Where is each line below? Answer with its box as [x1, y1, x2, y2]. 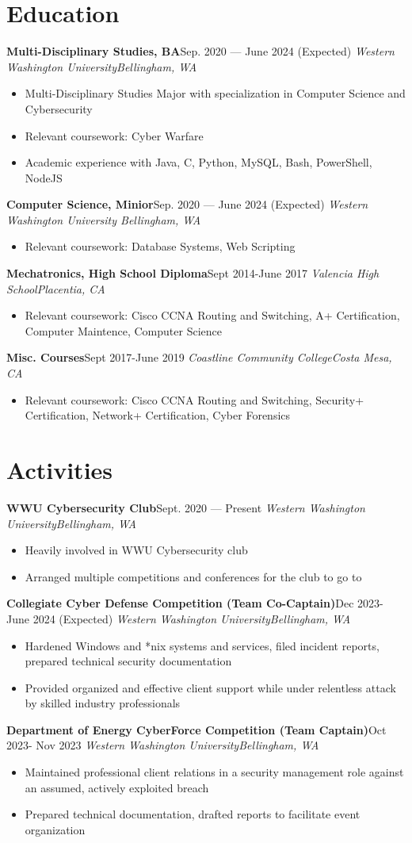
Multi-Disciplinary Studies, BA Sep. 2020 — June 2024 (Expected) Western [6, 43, 395, 59]
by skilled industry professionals [25, 695, 181, 711]
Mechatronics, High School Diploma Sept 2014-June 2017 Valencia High [6, 265, 380, 282]
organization [25, 821, 86, 837]
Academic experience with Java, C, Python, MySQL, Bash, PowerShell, [25, 154, 372, 171]
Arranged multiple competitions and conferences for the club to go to [25, 568, 362, 584]
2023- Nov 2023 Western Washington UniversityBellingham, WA [6, 737, 319, 753]
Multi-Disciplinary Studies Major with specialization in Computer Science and [25, 85, 406, 102]
